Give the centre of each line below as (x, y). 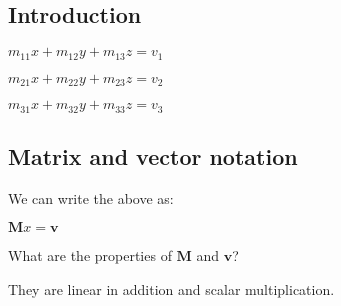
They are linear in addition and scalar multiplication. (171, 288)
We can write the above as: (91, 197)
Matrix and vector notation (153, 155)
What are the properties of (90, 255)
